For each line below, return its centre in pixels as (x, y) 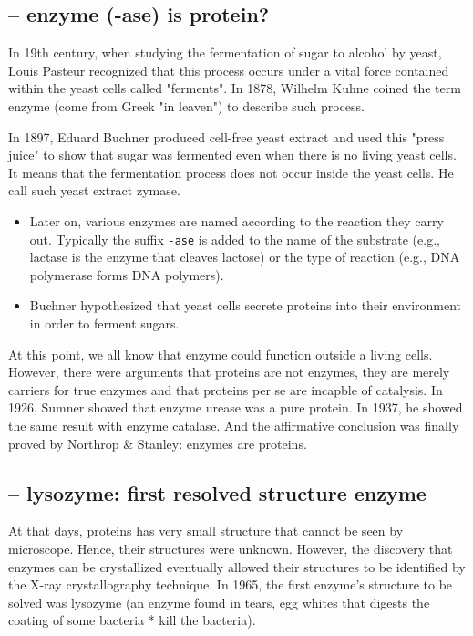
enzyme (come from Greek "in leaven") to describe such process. (186, 105)
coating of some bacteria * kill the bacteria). (132, 620)
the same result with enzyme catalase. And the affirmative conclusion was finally (234, 425)
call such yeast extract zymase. (94, 190)
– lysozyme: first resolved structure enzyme (217, 492)
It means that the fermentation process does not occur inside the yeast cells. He (231, 172)
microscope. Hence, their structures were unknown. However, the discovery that (231, 548)
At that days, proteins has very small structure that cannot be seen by (206, 531)
